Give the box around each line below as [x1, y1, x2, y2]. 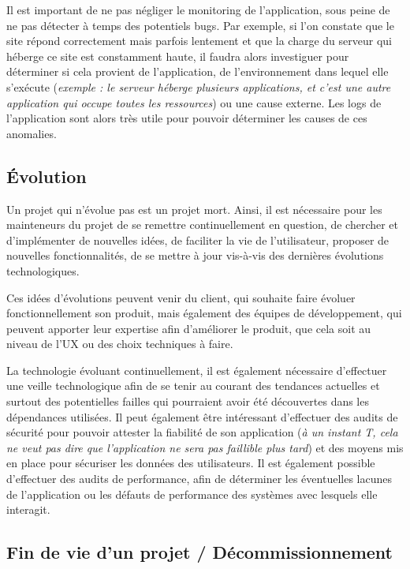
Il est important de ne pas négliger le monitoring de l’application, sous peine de [6, 2, 390, 17]
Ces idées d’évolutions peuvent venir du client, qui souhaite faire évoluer [6, 289, 356, 305]
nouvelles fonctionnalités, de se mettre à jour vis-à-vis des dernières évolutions [6, 247, 384, 264]
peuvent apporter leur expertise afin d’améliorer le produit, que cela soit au [6, 320, 371, 336]
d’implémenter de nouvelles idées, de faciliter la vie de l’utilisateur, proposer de [6, 231, 389, 248]
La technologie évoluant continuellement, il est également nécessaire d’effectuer [6, 361, 387, 378]
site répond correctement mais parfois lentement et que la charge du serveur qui [6, 32, 392, 49]
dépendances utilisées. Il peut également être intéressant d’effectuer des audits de [6, 408, 398, 425]
